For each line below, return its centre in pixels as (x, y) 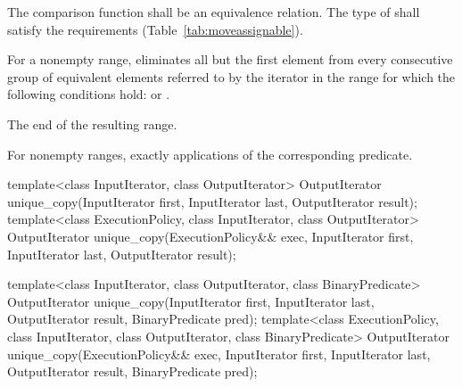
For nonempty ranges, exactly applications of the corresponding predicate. (210, 154)
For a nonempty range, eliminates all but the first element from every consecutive (230, 59)
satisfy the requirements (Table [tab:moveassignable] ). (155, 29)
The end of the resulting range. (92, 124)
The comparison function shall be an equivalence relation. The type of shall (214, 12)
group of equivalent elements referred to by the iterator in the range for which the (231, 76)
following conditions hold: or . (89, 94)
